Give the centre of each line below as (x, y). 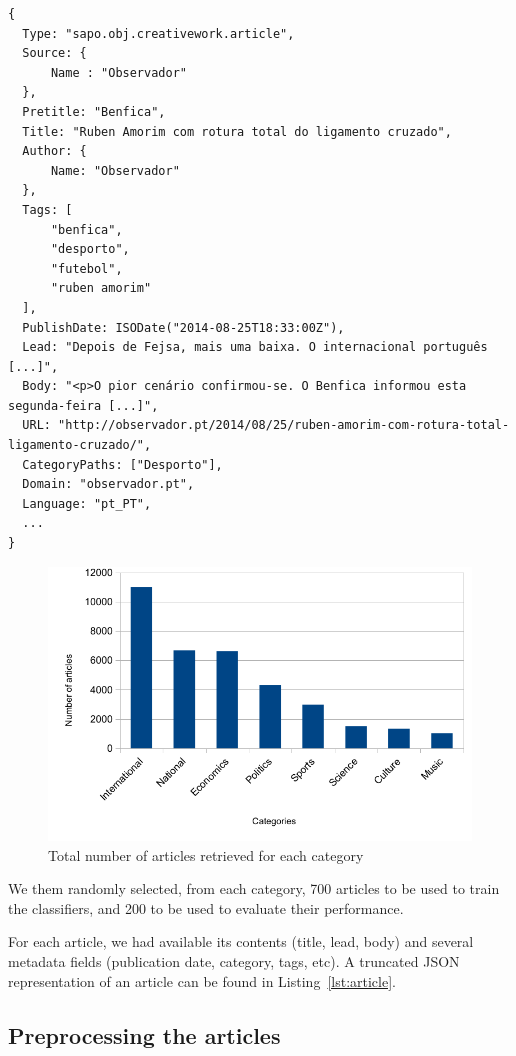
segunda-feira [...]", (83, 405)
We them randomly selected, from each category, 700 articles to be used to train (254, 888)
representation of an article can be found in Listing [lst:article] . (202, 980)
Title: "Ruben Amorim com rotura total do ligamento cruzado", (237, 131)
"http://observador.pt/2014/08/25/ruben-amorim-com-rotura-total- (284, 425)
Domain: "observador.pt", (108, 484)
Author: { (54, 151)
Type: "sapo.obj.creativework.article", (158, 33)
